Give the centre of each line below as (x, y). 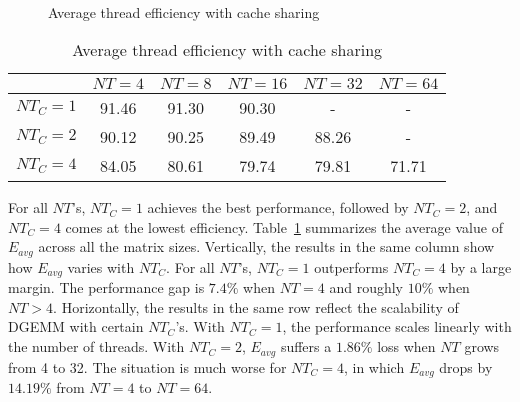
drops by (466, 366)
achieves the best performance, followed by (278, 207)
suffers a (306, 346)
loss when (406, 346)
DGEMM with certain (76, 326)
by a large (481, 266)
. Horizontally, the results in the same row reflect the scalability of (256, 306)
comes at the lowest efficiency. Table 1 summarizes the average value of (284, 226)
